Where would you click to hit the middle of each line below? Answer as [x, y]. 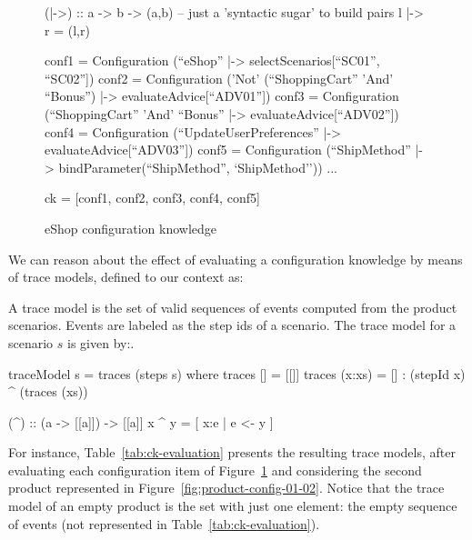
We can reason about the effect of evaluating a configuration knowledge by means [236, 259]
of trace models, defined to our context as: [126, 277]
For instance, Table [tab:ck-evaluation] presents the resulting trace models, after [232, 452]
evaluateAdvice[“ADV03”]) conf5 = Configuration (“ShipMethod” [228, 150]
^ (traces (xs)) [48, 391]
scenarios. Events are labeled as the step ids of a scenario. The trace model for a [232, 325]
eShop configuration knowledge [131, 228]
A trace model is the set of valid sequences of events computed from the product [233, 307]
